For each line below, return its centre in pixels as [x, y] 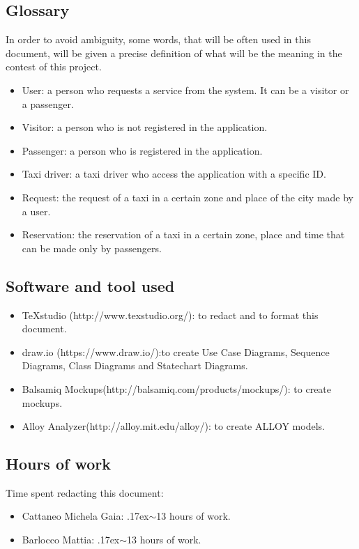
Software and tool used [90, 285]
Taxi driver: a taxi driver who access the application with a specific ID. [174, 174]
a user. [36, 211]
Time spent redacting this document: [85, 492]
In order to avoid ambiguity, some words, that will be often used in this [158, 39]
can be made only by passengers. [92, 248]
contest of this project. [54, 67]
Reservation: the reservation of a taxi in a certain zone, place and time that [183, 234]
